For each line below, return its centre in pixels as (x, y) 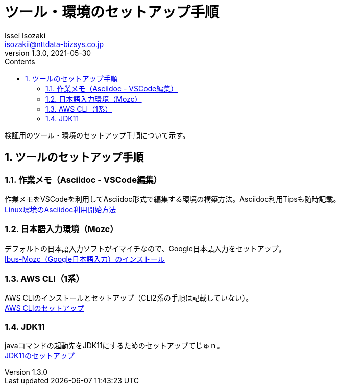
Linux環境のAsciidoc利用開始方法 (60, 209)
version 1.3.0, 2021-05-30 (48, 53)
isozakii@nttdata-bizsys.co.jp (54, 44)
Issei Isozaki (25, 35)
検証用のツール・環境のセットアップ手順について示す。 (97, 135)
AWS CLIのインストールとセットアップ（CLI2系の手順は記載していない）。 (129, 298)
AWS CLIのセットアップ (44, 308)
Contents (20, 61)
